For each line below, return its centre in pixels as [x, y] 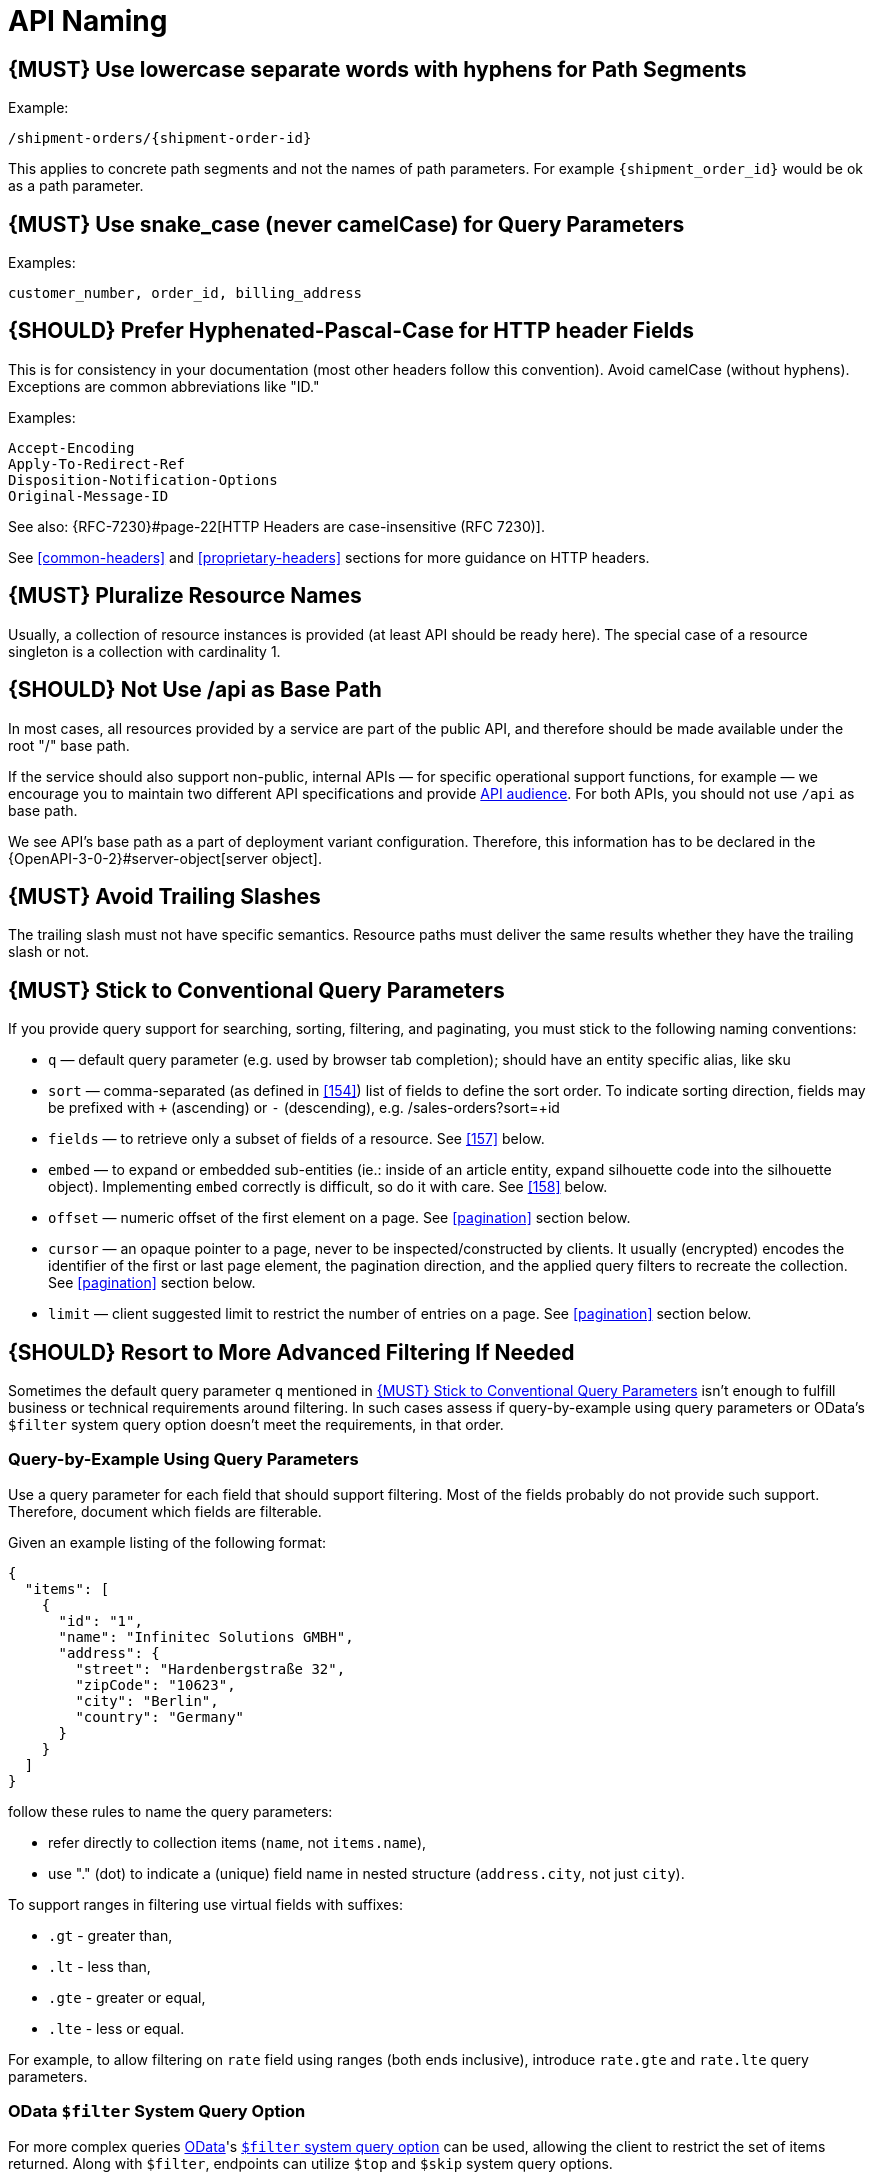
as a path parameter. [76, 186]
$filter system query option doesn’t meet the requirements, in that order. [256, 1425]
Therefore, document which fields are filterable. [165, 1511]
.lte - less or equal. [116, 2028]
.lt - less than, [99, 1966]
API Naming [88, 21]
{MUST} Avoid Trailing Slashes [164, 896]
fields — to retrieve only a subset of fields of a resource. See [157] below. [296, 1139]
